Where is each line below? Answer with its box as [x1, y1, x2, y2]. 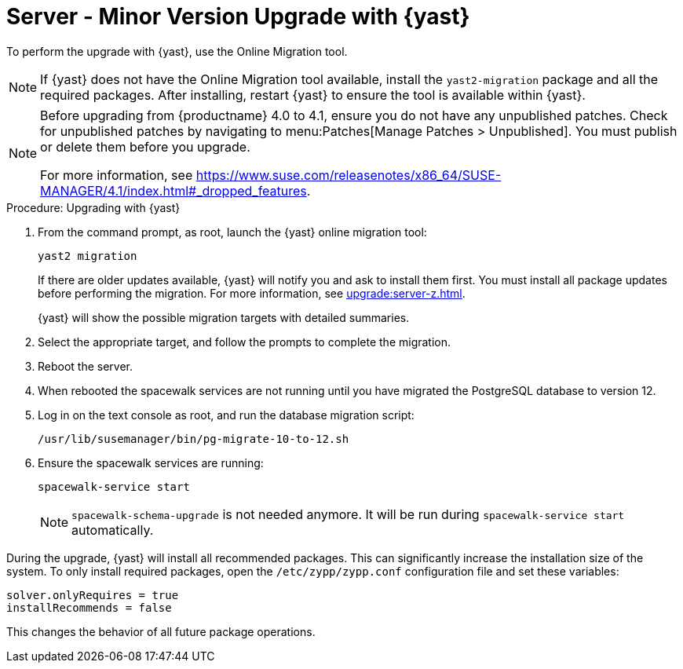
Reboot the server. [38, 359, 133, 373]
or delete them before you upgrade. [40, 138, 250, 155]
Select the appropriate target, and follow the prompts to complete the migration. [38, 334, 451, 349]
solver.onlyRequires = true [6, 588, 179, 601]
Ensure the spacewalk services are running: [38, 455, 264, 470]
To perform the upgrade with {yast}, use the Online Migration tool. [6, 44, 348, 58]
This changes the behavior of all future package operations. [6, 624, 316, 638]
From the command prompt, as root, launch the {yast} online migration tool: [38, 225, 427, 239]
